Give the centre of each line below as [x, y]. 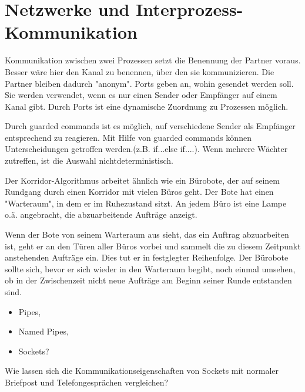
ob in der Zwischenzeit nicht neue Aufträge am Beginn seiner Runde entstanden [148, 280]
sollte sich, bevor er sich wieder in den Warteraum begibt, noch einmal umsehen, [150, 268]
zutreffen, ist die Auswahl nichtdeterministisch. [89, 160]
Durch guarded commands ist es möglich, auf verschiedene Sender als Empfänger [150, 126]
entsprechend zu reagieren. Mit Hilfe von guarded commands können [128, 137]
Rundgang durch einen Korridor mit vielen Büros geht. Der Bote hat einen [139, 192]
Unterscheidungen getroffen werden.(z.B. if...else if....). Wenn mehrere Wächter [146, 149]
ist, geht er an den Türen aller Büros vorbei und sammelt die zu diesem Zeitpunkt [153, 246]
